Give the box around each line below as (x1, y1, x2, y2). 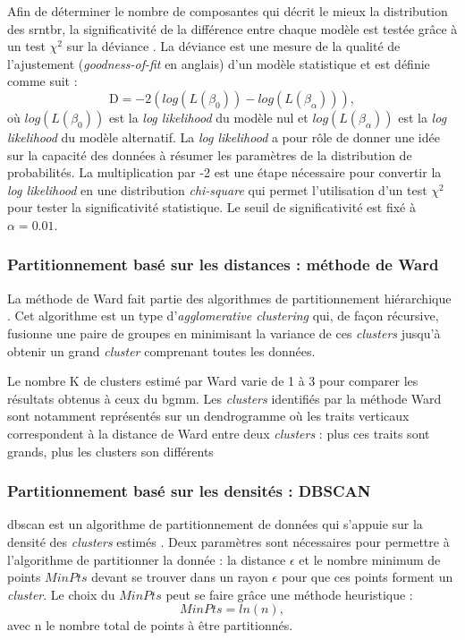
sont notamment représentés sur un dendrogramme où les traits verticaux (7, 406, 410, 425)
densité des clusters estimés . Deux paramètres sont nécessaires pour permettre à (7, 532, 450, 550)
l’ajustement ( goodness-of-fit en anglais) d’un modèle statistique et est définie (7, 54, 430, 73)
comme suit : (7, 72, 78, 90)
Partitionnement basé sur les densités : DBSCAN (7, 480, 371, 502)
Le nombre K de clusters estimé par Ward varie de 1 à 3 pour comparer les (7, 371, 418, 390)
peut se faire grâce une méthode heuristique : (165, 585, 413, 603)
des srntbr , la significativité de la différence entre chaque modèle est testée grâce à (7, 19, 458, 38)
